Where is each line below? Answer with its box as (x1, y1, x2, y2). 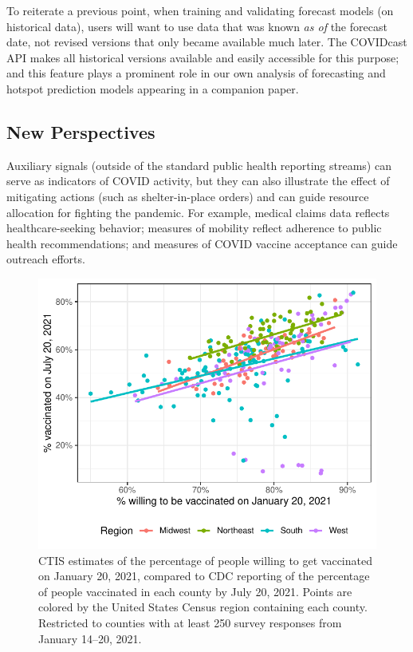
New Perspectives (6, 119, 155, 144)
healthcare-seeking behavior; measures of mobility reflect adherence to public (6, 219, 382, 236)
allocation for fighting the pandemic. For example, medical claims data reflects (6, 204, 390, 220)
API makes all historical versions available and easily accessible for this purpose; (6, 49, 399, 65)
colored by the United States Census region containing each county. (38, 599, 368, 615)
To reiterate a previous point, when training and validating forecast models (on (6, 2, 394, 18)
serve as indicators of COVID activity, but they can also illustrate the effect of (6, 172, 390, 189)
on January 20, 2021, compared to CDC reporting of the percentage (38, 567, 370, 584)
